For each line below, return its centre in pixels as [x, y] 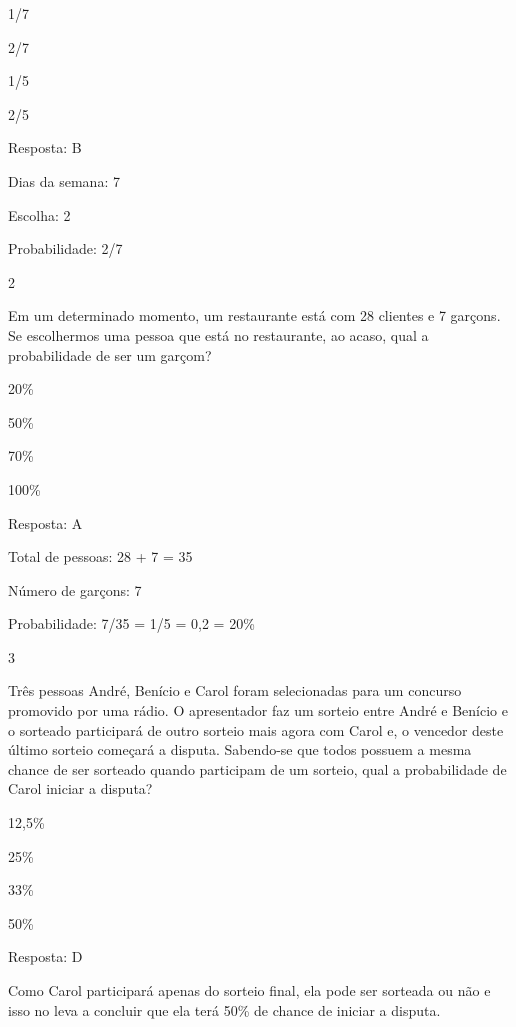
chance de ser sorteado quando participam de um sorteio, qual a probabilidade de [257, 768]
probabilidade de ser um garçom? [110, 354]
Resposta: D [45, 956]
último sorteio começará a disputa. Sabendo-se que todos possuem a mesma [240, 749]
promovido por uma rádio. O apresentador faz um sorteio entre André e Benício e [258, 710]
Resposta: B [45, 147]
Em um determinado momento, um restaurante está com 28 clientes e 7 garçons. [254, 315]
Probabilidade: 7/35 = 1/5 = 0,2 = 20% [131, 623]
